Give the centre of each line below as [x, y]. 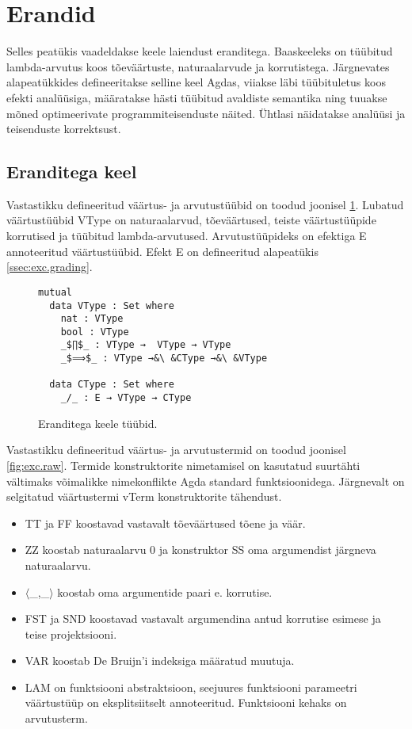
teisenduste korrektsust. [64, 129]
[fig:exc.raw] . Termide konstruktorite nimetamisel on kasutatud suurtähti [183, 465]
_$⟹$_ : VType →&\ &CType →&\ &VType [164, 359]
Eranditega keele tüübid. [98, 423]
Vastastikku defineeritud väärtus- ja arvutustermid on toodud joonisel [176, 450]
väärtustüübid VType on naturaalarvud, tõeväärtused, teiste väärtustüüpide [191, 220]
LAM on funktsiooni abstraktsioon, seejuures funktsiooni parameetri [191, 687]
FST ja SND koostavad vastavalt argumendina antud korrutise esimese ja [203, 618]
